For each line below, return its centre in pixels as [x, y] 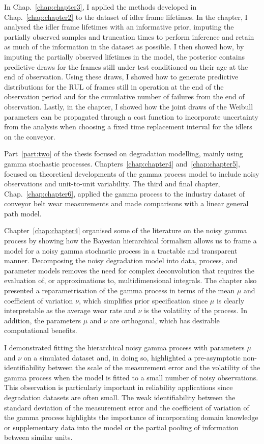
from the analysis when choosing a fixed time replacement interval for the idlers [128, 127]
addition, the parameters [43, 320]
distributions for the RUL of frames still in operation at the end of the [114, 86]
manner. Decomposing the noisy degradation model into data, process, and [121, 260]
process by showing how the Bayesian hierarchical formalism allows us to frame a [130, 241]
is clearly [230, 300]
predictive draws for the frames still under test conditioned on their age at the [126, 66]
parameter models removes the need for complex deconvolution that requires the [129, 270]
